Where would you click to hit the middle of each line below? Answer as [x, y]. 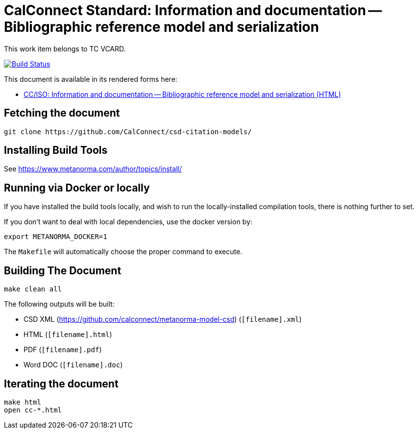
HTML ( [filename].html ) [68, 335]
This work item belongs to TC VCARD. [65, 48]
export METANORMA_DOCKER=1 [56, 237]
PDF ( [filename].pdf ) [63, 350]
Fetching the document [62, 113]
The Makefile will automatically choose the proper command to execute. [123, 252]
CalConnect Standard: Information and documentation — [193, 10]
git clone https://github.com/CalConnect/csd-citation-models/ [128, 132]
